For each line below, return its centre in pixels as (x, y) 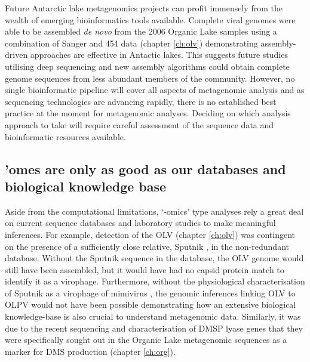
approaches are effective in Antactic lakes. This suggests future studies (159, 55)
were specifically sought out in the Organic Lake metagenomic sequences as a (146, 340)
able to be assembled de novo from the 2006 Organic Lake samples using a (141, 31)
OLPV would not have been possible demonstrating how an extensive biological (151, 304)
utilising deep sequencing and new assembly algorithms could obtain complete (147, 66)
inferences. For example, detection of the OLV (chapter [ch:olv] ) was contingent (150, 234)
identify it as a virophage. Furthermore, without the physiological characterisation (155, 281)
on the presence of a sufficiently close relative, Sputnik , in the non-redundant (147, 246)
